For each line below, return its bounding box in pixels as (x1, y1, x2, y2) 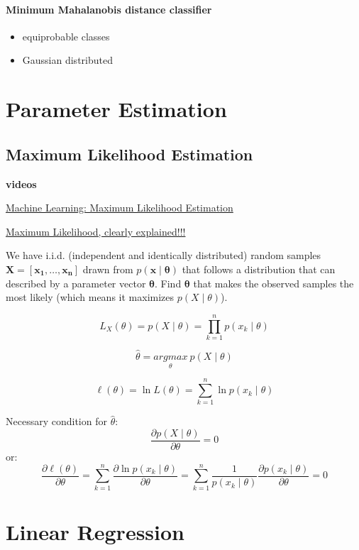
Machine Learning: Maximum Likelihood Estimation (6, 200, 233, 215)
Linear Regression (6, 517, 185, 546)
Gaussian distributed (22, 53, 113, 67)
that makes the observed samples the (193, 275, 354, 290)
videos (6, 176, 37, 191)
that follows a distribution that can (182, 261, 336, 276)
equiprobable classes (22, 28, 110, 43)
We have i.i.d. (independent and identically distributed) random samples (6, 248, 321, 263)
